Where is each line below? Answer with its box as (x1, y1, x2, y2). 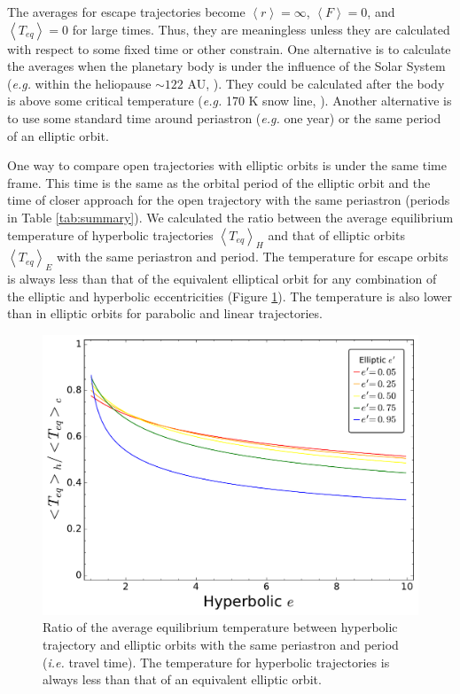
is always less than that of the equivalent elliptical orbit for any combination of (7, 269, 437, 288)
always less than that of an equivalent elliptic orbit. (43, 670, 322, 689)
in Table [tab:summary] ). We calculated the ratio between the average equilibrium (7, 207, 454, 226)
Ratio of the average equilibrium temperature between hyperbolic (43, 618, 398, 636)
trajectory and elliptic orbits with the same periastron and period (43, 636, 399, 654)
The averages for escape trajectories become (7, 3, 246, 20)
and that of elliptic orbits (268, 225, 405, 244)
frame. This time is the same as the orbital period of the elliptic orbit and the (7, 173, 431, 191)
